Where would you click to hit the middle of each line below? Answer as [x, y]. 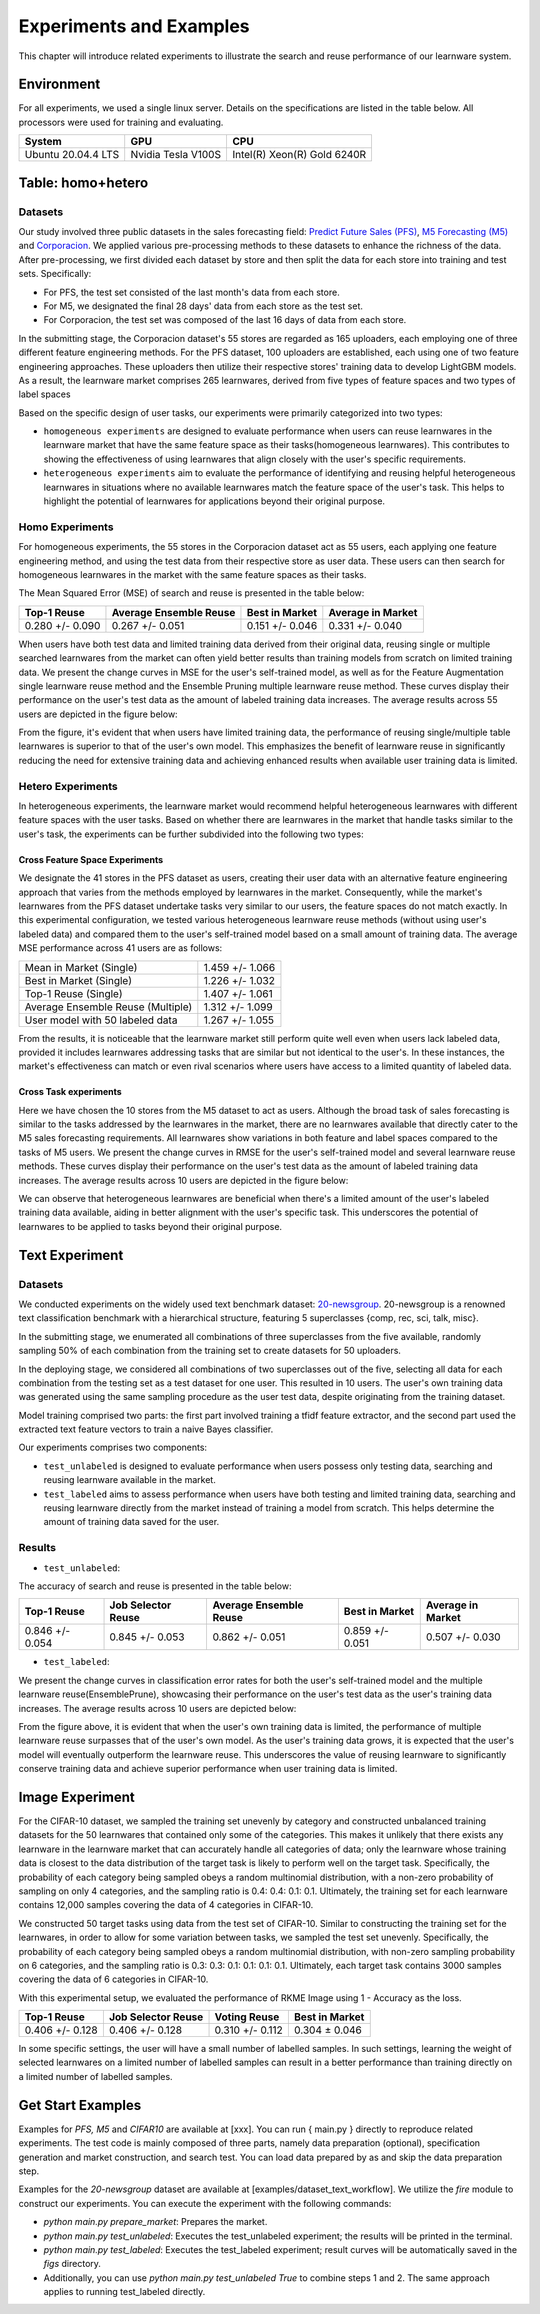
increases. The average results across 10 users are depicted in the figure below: [183, 1180]
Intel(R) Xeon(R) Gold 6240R [299, 155]
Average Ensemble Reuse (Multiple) [108, 1007]
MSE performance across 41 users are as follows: [120, 948]
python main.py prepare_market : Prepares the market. [155, 2222]
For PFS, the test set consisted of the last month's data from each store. [191, 292]
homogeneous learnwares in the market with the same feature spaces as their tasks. [192, 574]
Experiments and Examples [134, 26]
